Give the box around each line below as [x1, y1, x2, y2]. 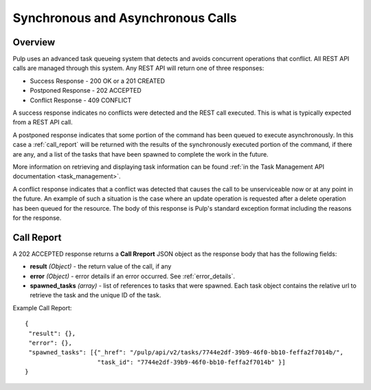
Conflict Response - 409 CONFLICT [30, 96, 132, 104]
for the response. [12, 214, 62, 222]
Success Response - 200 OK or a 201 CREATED [30, 76, 165, 85]
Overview [12, 36, 56, 48]
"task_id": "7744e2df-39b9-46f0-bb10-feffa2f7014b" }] [97, 358, 286, 366]
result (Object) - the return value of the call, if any [30, 262, 172, 271]
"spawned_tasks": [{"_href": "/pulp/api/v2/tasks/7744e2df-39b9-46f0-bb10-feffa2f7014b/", [28, 349, 344, 356]
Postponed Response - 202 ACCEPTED [30, 87, 142, 95]
